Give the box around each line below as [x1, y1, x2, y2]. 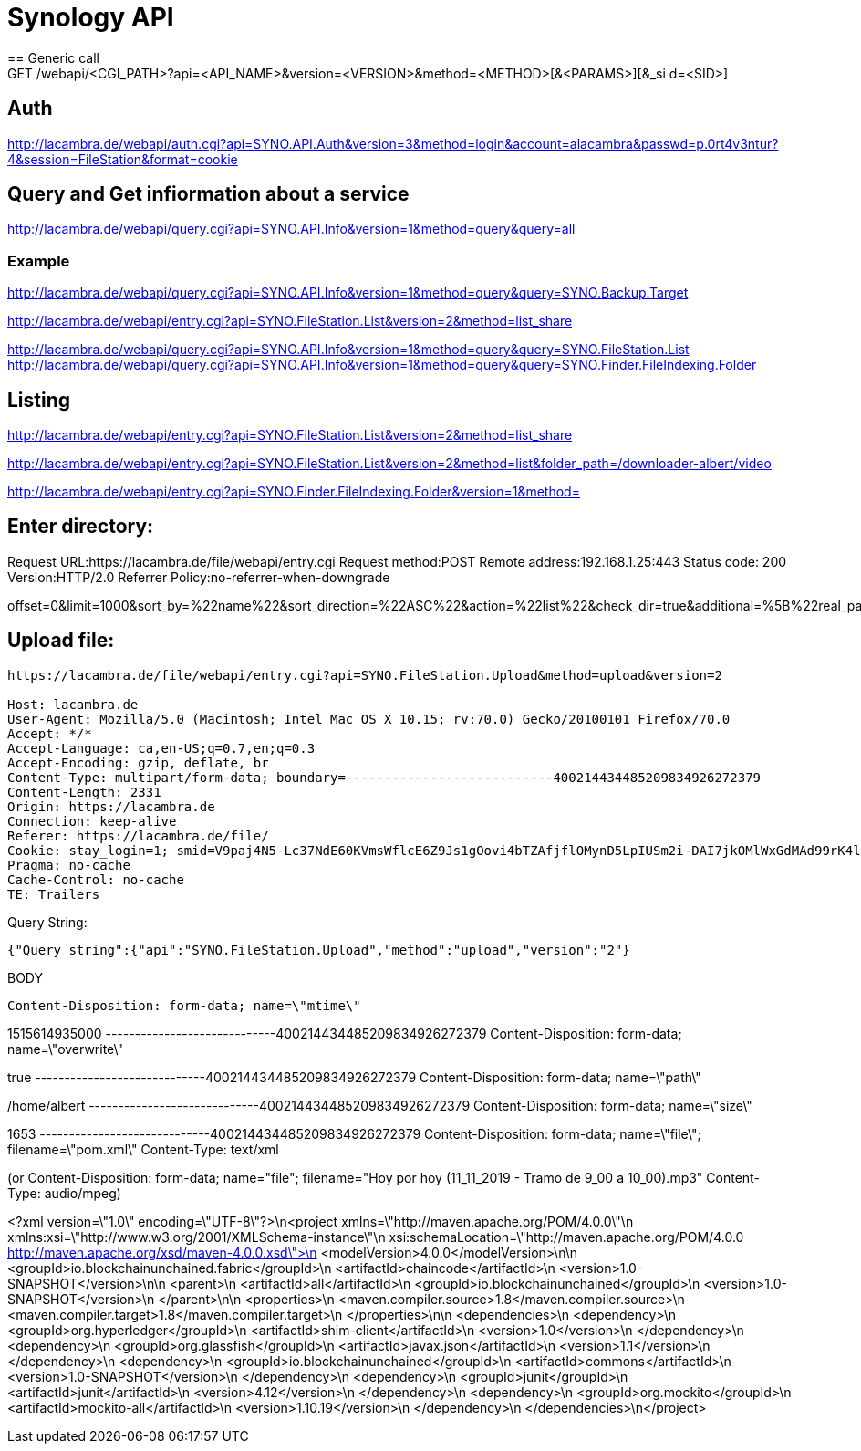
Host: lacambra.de [7, 696, 139, 712]
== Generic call [7, 49, 100, 66]
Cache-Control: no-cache [7, 872, 184, 887]
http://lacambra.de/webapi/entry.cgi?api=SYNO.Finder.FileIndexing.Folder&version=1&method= [7, 484, 580, 500]
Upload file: [7, 629, 115, 652]
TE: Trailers [7, 886, 100, 902]
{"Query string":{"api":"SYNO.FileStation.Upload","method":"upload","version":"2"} [7, 942, 630, 957]
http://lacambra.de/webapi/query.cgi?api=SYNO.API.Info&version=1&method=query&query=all [7, 221, 576, 237]
